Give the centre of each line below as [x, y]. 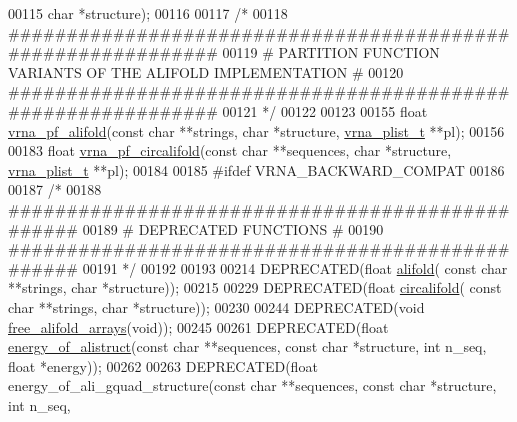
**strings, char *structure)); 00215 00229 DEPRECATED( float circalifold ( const [255, 287]
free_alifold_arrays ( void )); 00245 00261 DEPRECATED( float [198, 326]
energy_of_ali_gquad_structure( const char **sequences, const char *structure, [252, 385]
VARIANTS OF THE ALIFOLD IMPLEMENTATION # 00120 [206, 71]
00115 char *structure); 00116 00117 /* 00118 [148, 13]
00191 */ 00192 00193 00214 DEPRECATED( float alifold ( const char [295, 267]
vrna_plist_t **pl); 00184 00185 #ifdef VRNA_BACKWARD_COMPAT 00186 [256, 169]
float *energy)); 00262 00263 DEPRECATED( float [163, 365]
